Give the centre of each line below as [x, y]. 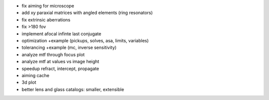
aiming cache [36, 75]
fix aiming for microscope [48, 6]
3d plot [29, 83]
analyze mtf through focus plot [53, 54]
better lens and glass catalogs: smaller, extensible [73, 89]
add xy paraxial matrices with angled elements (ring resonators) [87, 13]
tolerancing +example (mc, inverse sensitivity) [69, 48]
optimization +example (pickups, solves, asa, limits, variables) [85, 40]
